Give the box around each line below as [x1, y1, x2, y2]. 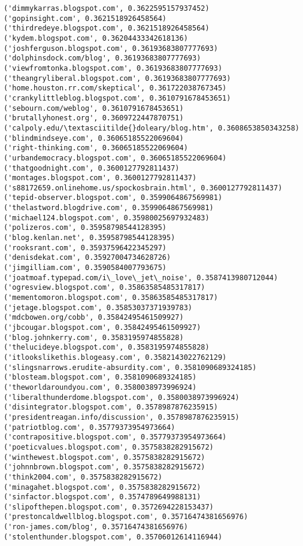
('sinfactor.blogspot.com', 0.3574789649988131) [4, 493, 201, 502]
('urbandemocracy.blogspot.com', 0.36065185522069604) [4, 153, 227, 162]
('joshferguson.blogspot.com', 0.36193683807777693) [4, 44, 218, 53]
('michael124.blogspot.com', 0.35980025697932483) [4, 213, 210, 222]
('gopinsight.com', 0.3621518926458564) [4, 14, 167, 23]
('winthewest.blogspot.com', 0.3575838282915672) [4, 453, 205, 462]
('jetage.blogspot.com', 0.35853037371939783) [4, 303, 192, 312]
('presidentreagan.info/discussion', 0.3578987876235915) [4, 412, 240, 421]
